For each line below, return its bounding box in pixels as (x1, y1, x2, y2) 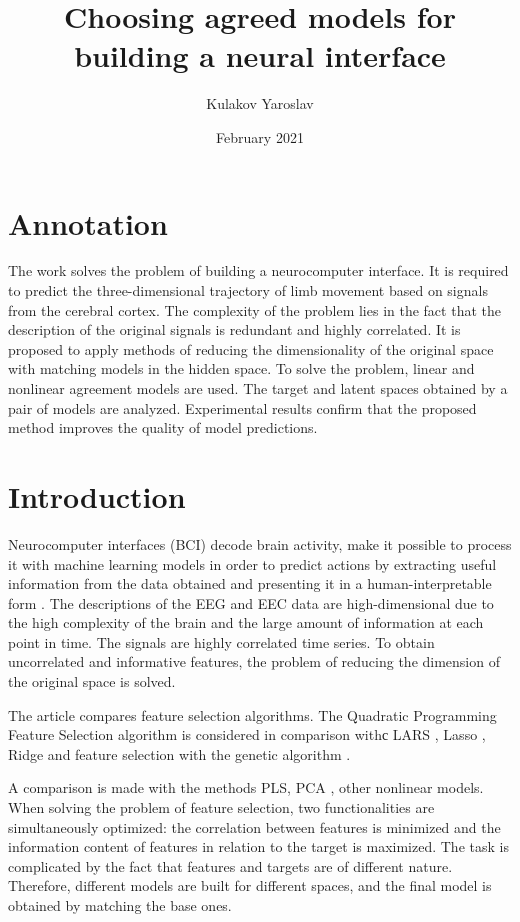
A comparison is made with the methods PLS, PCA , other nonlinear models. (8, 777, 484, 798)
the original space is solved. (8, 671, 176, 692)
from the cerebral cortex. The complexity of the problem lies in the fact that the (8, 299, 501, 320)
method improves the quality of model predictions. (8, 417, 318, 438)
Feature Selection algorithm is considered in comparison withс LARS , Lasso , (8, 724, 486, 745)
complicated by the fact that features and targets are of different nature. (8, 855, 453, 876)
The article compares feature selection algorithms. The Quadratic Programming (8, 704, 497, 725)
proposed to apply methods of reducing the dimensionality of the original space (8, 338, 494, 359)
